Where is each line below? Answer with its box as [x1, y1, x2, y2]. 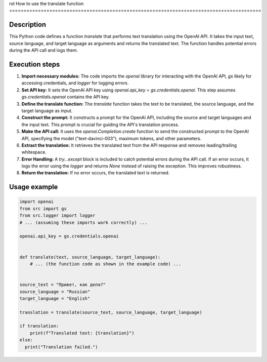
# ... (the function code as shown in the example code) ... [30, 261, 181, 267]
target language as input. [21, 108, 73, 114]
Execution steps [9, 60, 60, 69]
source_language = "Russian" [19, 289, 90, 294]
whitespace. [21, 149, 46, 155]
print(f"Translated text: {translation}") [30, 330, 134, 336]
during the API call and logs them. [9, 47, 79, 53]
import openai [19, 199, 54, 204]
